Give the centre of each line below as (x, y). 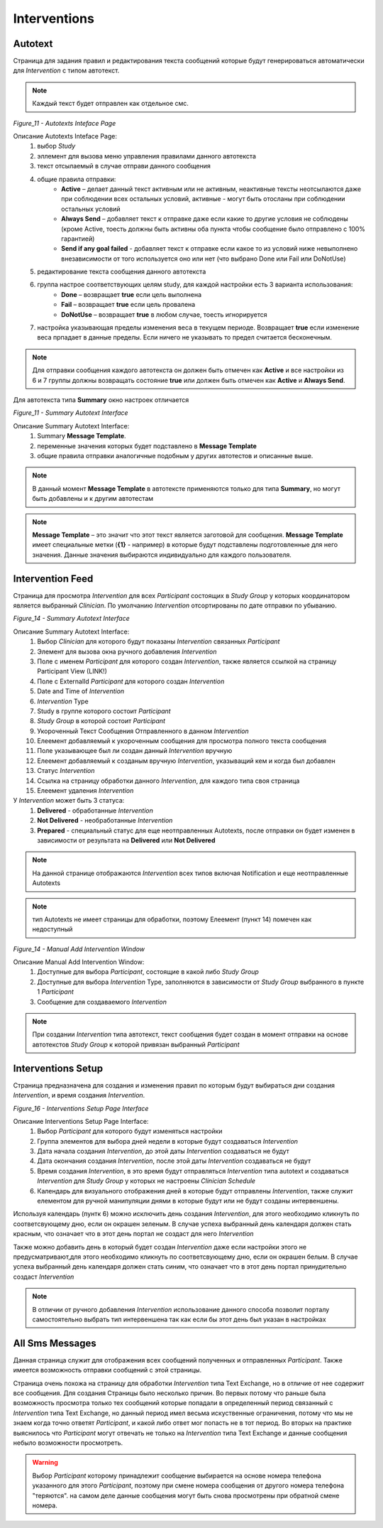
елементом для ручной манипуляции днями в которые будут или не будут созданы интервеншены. (188, 1201)
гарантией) (78, 239)
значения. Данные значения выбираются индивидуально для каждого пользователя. (162, 555)
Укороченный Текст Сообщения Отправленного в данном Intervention (143, 731)
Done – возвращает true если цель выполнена (132, 294)
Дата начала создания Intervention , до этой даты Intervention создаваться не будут (163, 1152)
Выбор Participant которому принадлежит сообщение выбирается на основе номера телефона (177, 1475)
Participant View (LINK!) (72, 671)
